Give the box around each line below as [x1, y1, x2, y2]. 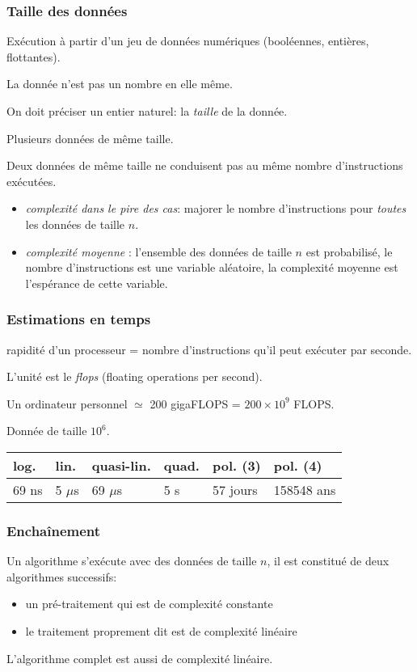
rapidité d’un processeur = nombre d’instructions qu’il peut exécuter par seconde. [6, 340, 412, 357]
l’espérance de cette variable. [25, 274, 168, 291]
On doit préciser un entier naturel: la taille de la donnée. [6, 103, 288, 119]
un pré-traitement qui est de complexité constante [25, 595, 273, 612]
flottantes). [6, 48, 61, 65]
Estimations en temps [6, 309, 151, 329]
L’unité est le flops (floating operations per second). [6, 368, 263, 385]
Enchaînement [6, 520, 101, 540]
